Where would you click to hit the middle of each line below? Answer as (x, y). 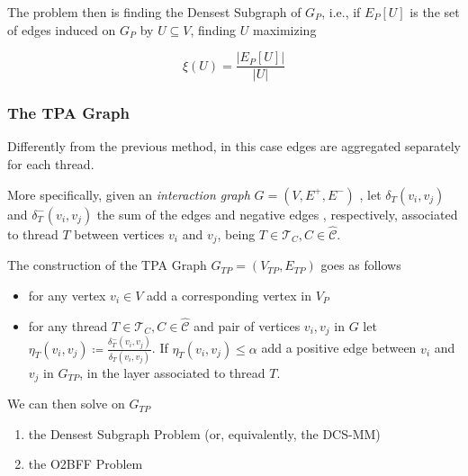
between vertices (119, 234)
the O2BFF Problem (85, 464)
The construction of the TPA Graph (107, 265)
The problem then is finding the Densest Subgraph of (154, 12)
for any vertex (67, 295)
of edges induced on (62, 29)
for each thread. (51, 164)
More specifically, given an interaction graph (129, 194)
